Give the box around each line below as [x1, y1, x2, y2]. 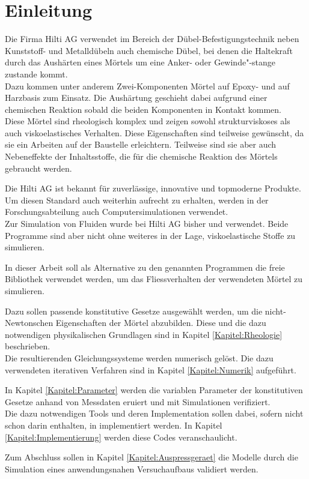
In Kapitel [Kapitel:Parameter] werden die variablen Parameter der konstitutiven [5, 384, 303, 396]
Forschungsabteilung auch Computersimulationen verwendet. [5, 205, 228, 218]
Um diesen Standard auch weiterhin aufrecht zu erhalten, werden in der [5, 193, 269, 206]
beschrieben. [5, 340, 50, 352]
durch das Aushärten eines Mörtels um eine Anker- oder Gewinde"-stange [5, 56, 276, 68]
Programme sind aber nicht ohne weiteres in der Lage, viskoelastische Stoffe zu [5, 229, 296, 241]
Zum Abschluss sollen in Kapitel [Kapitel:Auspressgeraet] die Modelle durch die [5, 451, 298, 463]
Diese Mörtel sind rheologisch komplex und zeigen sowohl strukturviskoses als [5, 115, 290, 127]
